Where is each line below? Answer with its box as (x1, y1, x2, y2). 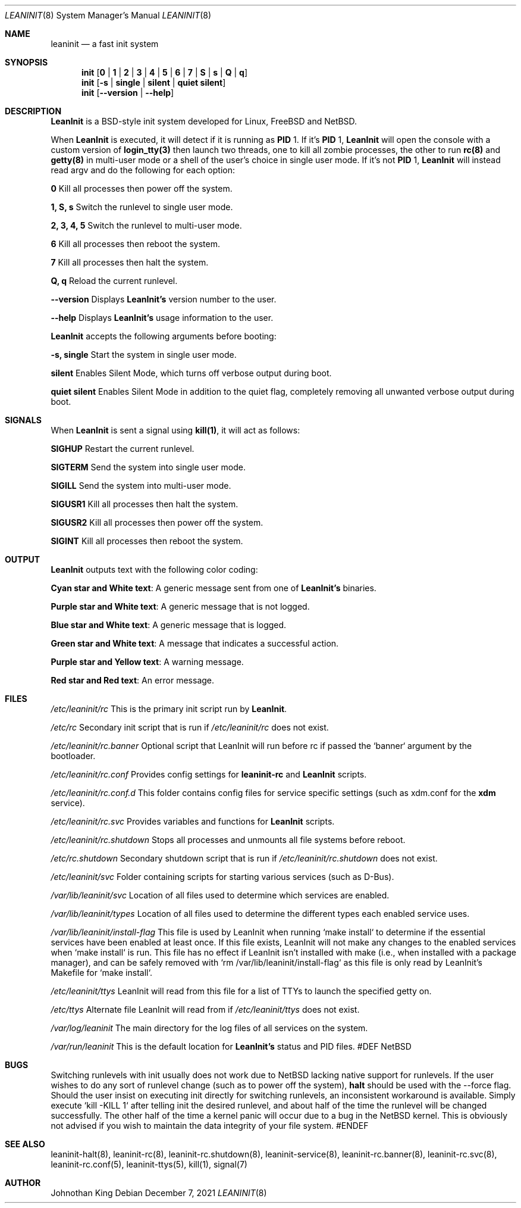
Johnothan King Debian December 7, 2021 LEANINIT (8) (51, 1188, 267, 1198)
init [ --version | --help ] (81, 88, 174, 98)
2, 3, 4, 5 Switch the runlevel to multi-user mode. (51, 220, 242, 230)
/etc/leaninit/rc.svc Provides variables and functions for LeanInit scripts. (51, 816, 335, 826)
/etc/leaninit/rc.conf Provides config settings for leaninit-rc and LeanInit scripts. (51, 769, 367, 779)
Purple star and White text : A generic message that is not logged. (51, 601, 310, 611)
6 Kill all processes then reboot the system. (51, 239, 220, 249)
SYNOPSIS (5, 57, 48, 67)
